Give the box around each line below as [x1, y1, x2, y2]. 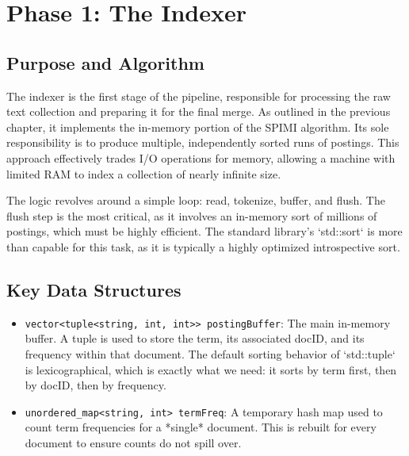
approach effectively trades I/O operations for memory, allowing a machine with [6, 149, 396, 166]
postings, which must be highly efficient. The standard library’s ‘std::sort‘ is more [6, 223, 403, 239]
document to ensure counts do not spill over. [25, 435, 242, 450]
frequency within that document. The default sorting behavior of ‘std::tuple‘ [25, 345, 396, 362]
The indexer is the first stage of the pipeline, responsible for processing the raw [6, 87, 391, 104]
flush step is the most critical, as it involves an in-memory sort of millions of [6, 207, 377, 224]
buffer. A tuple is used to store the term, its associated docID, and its [25, 330, 365, 347]
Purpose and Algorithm [6, 50, 204, 75]
